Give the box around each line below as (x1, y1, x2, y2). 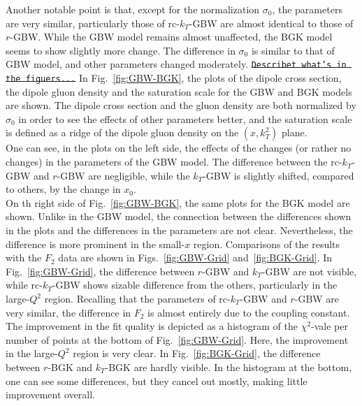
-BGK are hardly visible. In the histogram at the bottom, (105, 359, 352, 374)
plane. (282, 125, 307, 140)
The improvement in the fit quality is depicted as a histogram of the (6, 319, 298, 333)
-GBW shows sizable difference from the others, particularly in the (52, 277, 338, 292)
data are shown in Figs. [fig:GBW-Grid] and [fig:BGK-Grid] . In (58, 250, 333, 265)
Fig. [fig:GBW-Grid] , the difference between (6, 263, 195, 278)
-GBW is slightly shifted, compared (203, 168, 354, 182)
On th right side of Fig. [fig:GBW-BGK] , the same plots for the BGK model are (6, 195, 350, 210)
